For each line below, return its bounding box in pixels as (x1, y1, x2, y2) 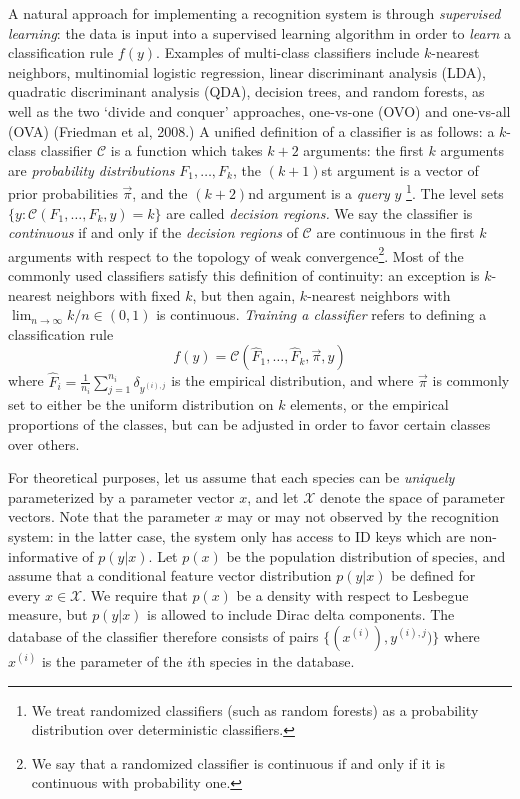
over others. (8, 433, 80, 454)
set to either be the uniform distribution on (8, 394, 274, 415)
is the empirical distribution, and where (171, 370, 414, 391)
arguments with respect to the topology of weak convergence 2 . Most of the (8, 242, 464, 266)
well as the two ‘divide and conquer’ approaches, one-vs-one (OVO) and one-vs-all (8, 100, 511, 121)
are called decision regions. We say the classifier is (166, 202, 473, 223)
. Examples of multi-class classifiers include (156, 42, 420, 63)
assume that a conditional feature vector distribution (8, 565, 332, 586)
